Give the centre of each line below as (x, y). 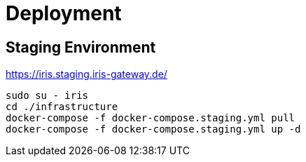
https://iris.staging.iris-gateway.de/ (86, 74)
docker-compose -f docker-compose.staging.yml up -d (153, 129)
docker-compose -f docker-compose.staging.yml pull (151, 118)
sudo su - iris (47, 96)
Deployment (64, 13)
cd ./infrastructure (62, 107)
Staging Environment (81, 47)
